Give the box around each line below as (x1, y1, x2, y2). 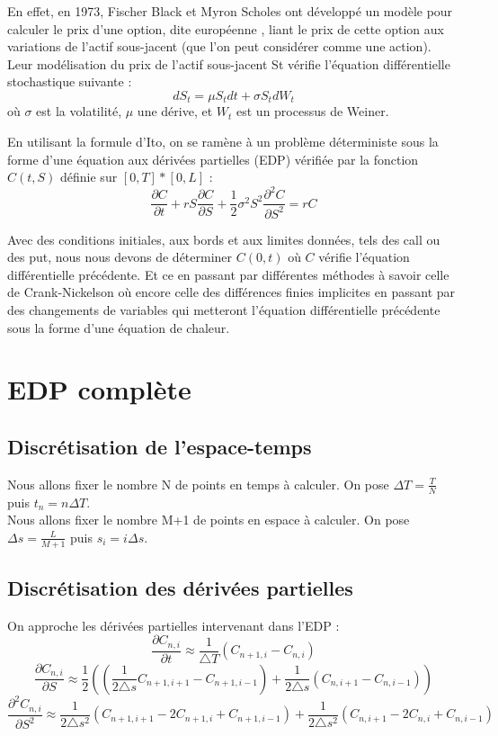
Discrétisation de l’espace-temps (7, 433, 312, 461)
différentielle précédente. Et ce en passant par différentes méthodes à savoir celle (7, 265, 449, 283)
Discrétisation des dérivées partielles (7, 574, 353, 602)
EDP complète (7, 371, 191, 408)
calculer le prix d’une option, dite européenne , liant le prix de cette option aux (7, 19, 444, 38)
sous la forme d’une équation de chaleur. (7, 318, 230, 337)
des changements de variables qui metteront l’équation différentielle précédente (7, 301, 440, 319)
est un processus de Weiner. (236, 102, 389, 121)
